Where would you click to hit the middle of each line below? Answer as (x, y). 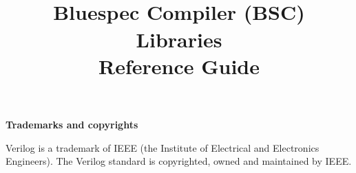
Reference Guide (179, 66)
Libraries (179, 39)
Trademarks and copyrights (72, 124)
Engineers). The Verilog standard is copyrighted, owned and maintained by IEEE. (179, 161)
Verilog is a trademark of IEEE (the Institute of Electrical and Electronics (163, 147)
